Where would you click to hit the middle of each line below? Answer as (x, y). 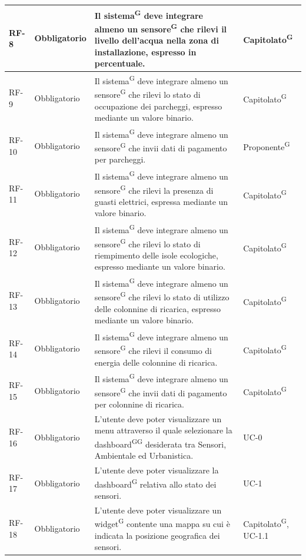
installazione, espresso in (145, 52)
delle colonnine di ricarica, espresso (157, 308)
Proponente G (267, 146)
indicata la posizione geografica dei (157, 535)
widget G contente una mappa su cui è (162, 523)
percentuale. (120, 63)
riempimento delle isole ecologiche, (156, 255)
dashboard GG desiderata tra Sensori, (160, 443)
